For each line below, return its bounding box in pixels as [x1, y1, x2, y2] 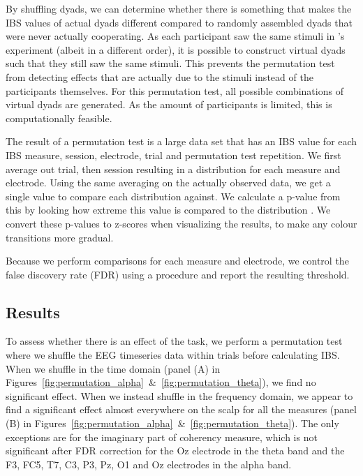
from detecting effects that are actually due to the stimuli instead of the [6, 69, 313, 84]
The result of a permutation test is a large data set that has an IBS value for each [6, 134, 357, 149]
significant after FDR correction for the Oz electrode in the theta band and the [6, 443, 345, 458]
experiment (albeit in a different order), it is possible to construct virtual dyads [6, 42, 346, 57]
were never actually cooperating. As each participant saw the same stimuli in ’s [6, 29, 345, 43]
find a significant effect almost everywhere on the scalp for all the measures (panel [6, 402, 357, 417]
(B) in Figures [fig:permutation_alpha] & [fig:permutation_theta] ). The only [6, 416, 339, 431]
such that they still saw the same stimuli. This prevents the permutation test [6, 56, 335, 70]
